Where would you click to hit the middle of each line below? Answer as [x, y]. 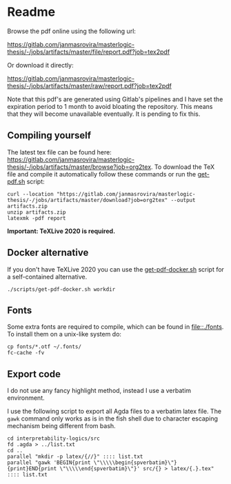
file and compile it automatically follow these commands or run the [102, 174]
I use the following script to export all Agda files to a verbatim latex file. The [114, 412]
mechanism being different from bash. [61, 426]
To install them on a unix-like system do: [64, 334]
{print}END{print [32, 469]
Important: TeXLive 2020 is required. [61, 231]
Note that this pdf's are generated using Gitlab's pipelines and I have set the [115, 99]
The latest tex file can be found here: [59, 152]
